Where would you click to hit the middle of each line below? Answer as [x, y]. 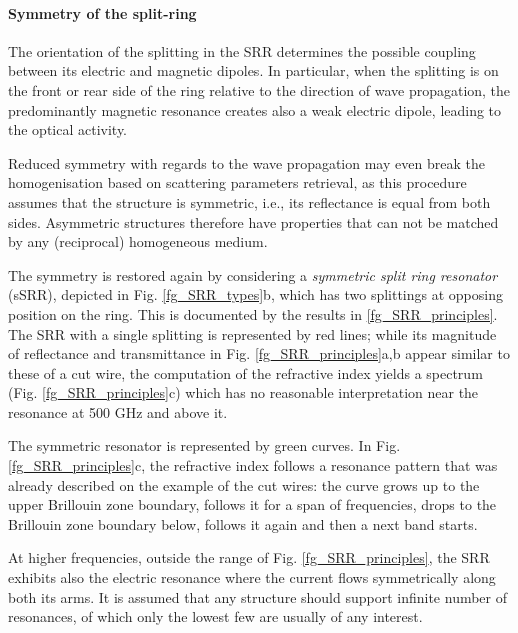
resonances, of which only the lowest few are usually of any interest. [215, 616]
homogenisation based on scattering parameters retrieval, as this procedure [237, 182]
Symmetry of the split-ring [102, 12]
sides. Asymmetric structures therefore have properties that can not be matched [253, 221]
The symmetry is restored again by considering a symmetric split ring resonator [253, 274]
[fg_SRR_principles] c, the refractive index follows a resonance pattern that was [253, 465]
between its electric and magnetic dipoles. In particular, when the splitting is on [253, 70]
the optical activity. [68, 129]
